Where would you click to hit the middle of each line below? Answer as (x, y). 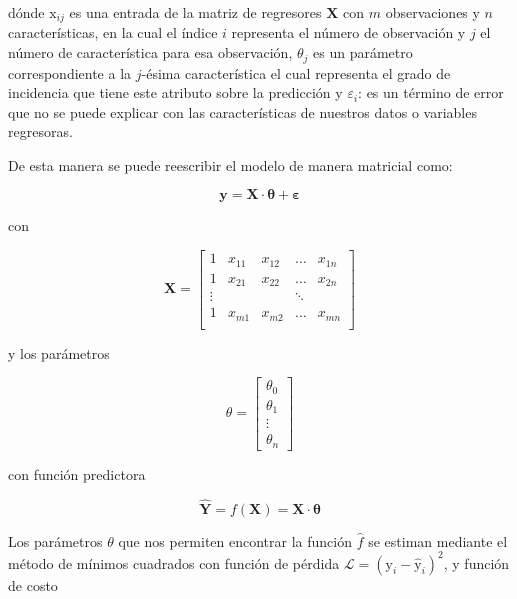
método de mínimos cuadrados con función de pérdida (174, 562)
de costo (33, 584)
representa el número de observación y (348, 32)
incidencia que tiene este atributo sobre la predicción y (175, 92)
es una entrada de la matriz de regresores (195, 12)
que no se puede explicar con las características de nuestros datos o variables (242, 111)
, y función (476, 562)
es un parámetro (363, 52)
